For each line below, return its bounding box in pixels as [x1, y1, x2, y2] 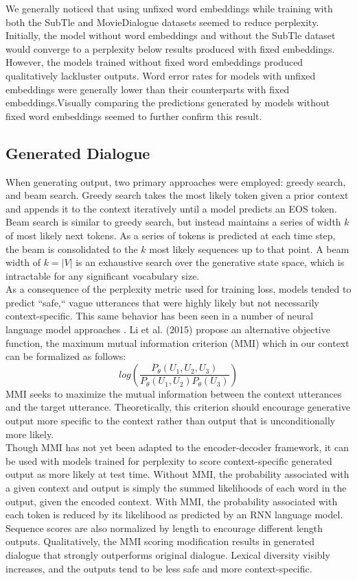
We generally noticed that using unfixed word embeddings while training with [5, 1, 333, 15]
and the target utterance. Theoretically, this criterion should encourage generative [5, 400, 351, 414]
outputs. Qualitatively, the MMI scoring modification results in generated [5, 534, 315, 548]
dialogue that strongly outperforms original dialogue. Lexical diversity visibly [5, 547, 330, 561]
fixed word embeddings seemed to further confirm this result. [5, 108, 262, 123]
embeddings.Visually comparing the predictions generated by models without [5, 95, 330, 110]
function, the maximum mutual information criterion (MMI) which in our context [5, 335, 349, 350]
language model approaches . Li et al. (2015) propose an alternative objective [5, 322, 330, 337]
